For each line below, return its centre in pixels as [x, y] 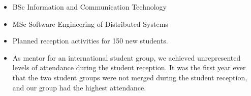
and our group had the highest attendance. [79, 87]
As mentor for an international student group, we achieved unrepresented [127, 57]
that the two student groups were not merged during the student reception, [130, 77]
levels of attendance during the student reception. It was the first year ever [129, 67]
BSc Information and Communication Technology [89, 7]
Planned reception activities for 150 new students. [90, 41]
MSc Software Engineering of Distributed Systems [90, 23]
